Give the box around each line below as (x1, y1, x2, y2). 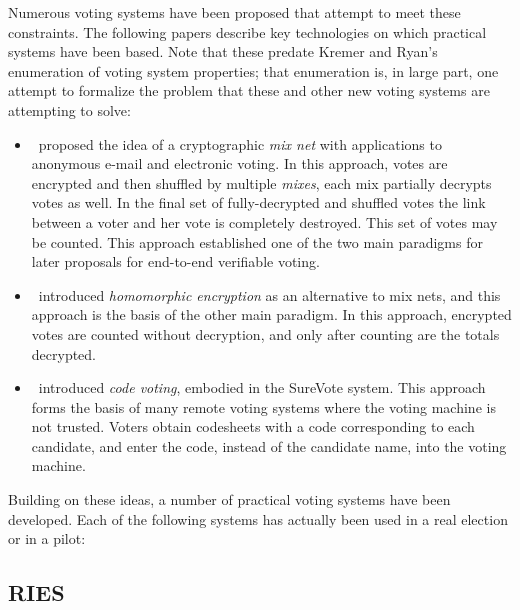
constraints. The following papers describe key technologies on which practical (8, 21, 487, 42)
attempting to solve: (8, 99, 131, 120)
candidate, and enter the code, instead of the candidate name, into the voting (31, 435, 507, 456)
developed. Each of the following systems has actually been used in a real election (8, 508, 508, 529)
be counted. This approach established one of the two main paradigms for (31, 231, 483, 252)
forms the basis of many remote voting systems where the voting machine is (31, 396, 496, 417)
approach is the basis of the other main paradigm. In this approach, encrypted (31, 304, 512, 325)
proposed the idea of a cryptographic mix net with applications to (38, 133, 442, 154)
